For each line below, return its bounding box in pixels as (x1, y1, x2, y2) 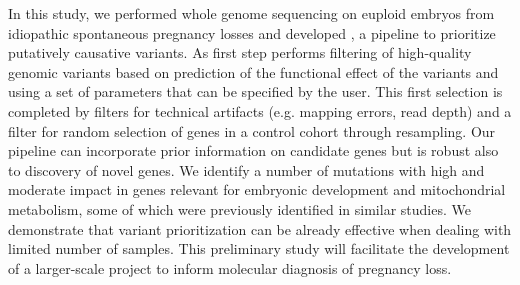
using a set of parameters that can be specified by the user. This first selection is (8, 81, 503, 102)
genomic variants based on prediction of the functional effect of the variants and (8, 61, 499, 82)
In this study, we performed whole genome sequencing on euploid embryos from (8, 3, 495, 23)
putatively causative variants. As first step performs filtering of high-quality (8, 42, 472, 63)
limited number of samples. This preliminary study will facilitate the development (8, 238, 510, 259)
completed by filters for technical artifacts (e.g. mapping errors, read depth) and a (8, 100, 512, 121)
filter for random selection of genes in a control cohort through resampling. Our (8, 120, 496, 141)
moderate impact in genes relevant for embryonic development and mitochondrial (8, 179, 506, 200)
